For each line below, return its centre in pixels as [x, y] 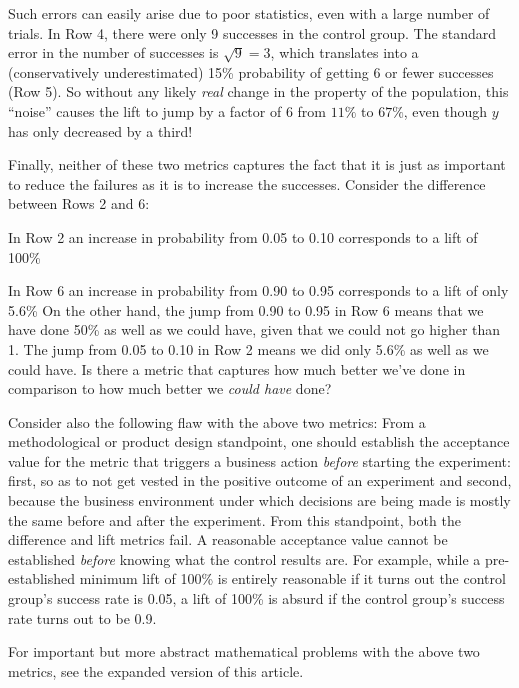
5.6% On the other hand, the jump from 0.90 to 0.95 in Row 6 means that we [246, 309]
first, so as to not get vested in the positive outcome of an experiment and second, [260, 480]
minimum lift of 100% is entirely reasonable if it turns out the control [292, 578]
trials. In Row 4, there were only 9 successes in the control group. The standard [252, 32]
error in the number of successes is [113, 52]
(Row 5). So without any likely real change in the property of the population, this [258, 91]
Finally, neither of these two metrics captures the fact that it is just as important [257, 164]
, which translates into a [344, 52]
